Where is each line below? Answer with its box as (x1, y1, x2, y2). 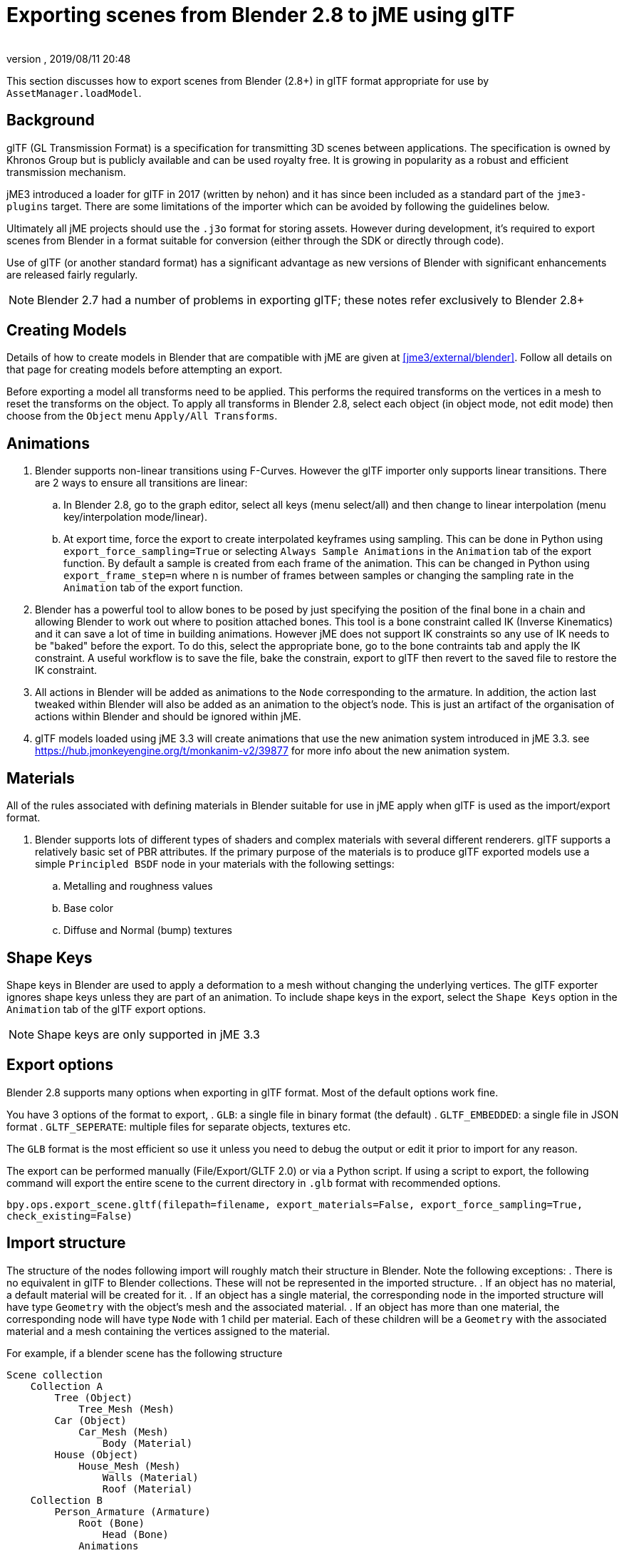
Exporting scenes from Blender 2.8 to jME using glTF (6, 3, 515, 27)
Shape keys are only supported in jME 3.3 (37, 1027, 260, 1042)
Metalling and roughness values (63, 880, 213, 893)
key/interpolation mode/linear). (63, 511, 207, 524)
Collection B (30, 1494, 103, 1506)
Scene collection (6, 1368, 103, 1381)
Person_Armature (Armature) (54, 1505, 211, 1517)
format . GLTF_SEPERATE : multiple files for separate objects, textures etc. (6, 1120, 351, 1133)
